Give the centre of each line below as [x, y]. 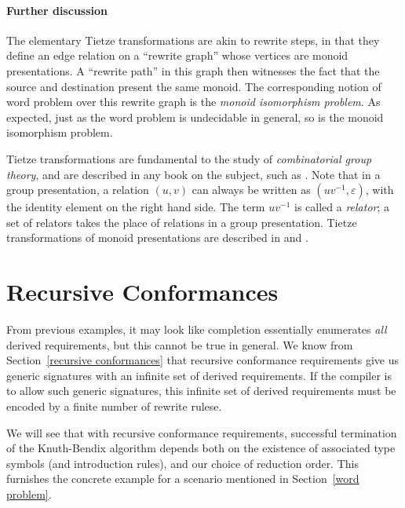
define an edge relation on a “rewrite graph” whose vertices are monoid [177, 55]
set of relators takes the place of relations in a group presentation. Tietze [182, 222]
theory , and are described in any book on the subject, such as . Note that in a [193, 174]
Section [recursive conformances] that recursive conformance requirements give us [203, 360]
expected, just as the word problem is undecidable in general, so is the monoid [195, 117]
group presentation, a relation [78, 190]
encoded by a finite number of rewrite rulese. [114, 406]
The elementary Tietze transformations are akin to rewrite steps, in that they [193, 40]
